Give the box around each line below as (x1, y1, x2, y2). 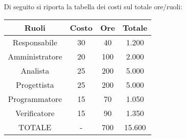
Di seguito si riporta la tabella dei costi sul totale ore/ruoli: (4, 1, 183, 11)
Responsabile (13, 36, 57, 48)
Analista (21, 64, 49, 76)
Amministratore (8, 50, 62, 62)
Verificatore (15, 107, 55, 119)
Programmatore (8, 93, 62, 104)
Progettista (16, 79, 54, 90)
